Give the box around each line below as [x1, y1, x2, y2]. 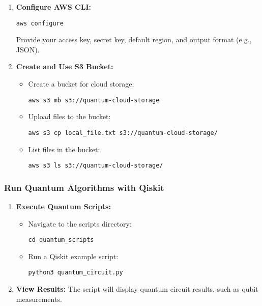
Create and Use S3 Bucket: [16, 61, 113, 72]
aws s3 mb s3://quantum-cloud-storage [28, 96, 160, 104]
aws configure [16, 19, 64, 27]
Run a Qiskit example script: [28, 251, 119, 261]
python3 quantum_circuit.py [28, 269, 123, 276]
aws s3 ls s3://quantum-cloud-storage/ [28, 162, 163, 170]
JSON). [16, 44, 40, 54]
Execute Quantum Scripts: [16, 201, 111, 211]
